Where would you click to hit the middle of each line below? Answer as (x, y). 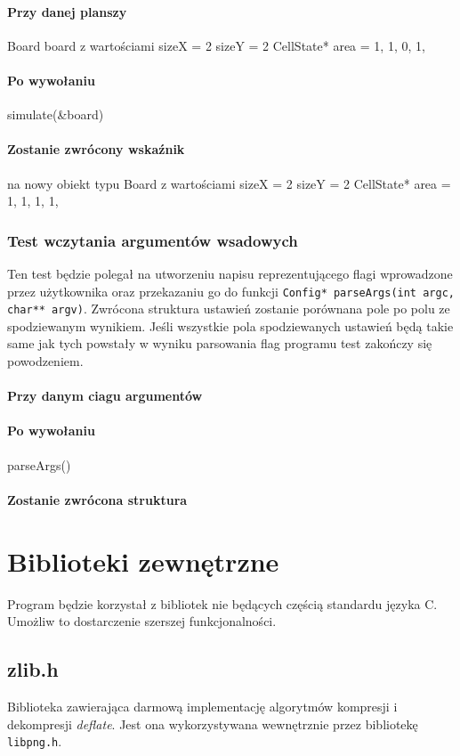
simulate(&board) (56, 114)
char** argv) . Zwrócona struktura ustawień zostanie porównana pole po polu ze (229, 309)
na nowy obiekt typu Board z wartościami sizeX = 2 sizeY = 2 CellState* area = (229, 183)
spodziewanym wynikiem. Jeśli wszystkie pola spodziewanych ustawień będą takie (230, 325)
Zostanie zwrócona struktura (97, 499)
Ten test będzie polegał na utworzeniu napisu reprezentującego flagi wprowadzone (230, 273)
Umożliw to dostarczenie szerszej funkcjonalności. (142, 621)
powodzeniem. (45, 361)
